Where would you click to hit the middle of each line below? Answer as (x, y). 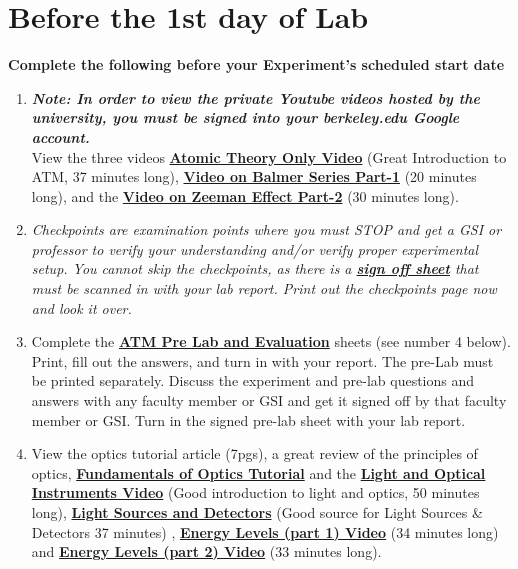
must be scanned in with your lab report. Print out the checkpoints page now (264, 288)
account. (60, 136)
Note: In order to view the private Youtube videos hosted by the (255, 97)
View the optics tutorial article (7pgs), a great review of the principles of (254, 453)
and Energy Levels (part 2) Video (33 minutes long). (206, 551)
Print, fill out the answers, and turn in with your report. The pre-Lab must (262, 360)
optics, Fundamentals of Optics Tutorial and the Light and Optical (258, 472)
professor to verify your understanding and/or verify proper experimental (255, 248)
